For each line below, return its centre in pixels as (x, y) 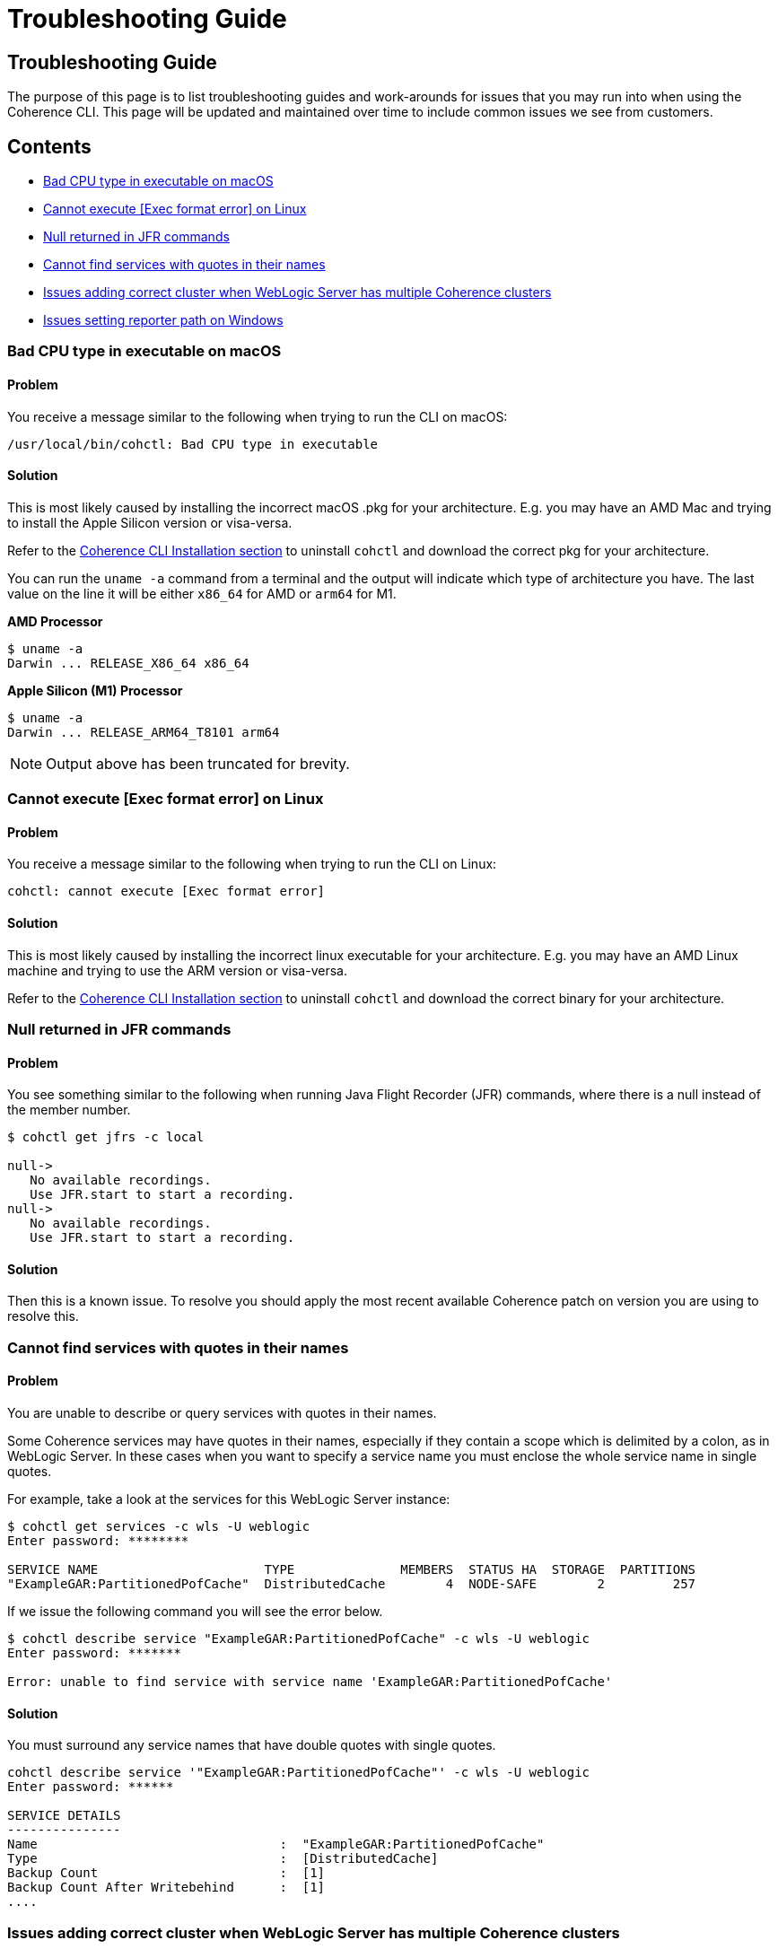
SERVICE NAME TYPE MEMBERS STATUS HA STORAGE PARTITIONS (352, 1570)
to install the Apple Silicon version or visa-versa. (150, 522)
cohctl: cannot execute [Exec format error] (166, 891)
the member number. (69, 1110)
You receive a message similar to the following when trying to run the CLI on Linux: (252, 864)
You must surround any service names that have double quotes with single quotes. (252, 1745)
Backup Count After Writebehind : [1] (166, 1888)
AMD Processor (55, 621)
